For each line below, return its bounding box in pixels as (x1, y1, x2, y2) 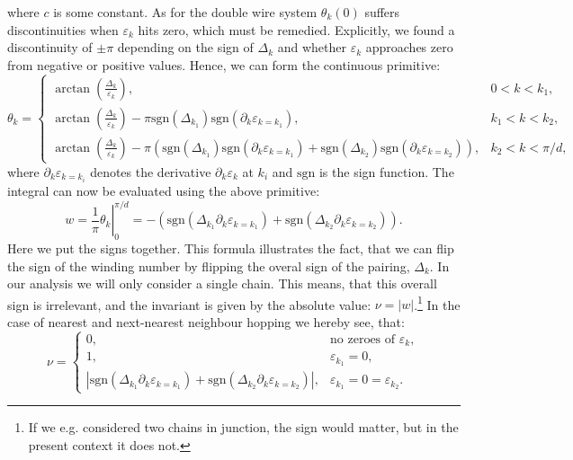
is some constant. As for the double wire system (53, 3, 318, 21)
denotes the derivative (90, 162, 211, 181)
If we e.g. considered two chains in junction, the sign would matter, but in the (28, 418, 459, 437)
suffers (364, 3, 400, 21)
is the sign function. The (318, 162, 454, 181)
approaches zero (365, 38, 453, 57)
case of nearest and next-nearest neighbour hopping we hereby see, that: (7, 312, 405, 331)
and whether (277, 38, 346, 57)
